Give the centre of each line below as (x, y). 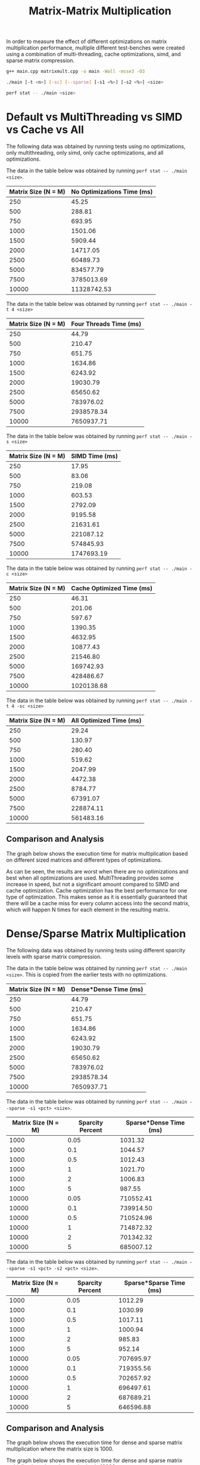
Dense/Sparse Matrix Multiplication (96, 934)
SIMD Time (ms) (94, 456)
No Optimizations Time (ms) (112, 191)
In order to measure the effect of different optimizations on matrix (87, 42)
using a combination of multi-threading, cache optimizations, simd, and (93, 54)
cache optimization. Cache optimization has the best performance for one (97, 890)
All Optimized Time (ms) (106, 720)
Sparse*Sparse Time (155, 1283)
